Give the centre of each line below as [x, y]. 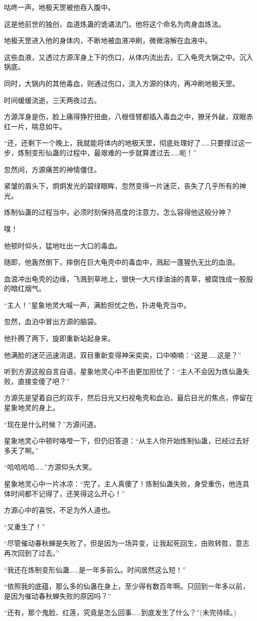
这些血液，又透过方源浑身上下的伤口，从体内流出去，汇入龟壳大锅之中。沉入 [128, 57]
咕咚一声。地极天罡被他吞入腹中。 [59, 7]
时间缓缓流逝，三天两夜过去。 [52, 100]
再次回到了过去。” [32, 552]
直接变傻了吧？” [43, 381]
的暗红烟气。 [25, 288]
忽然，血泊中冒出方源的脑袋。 [52, 321]
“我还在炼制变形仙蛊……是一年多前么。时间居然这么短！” [95, 569]
